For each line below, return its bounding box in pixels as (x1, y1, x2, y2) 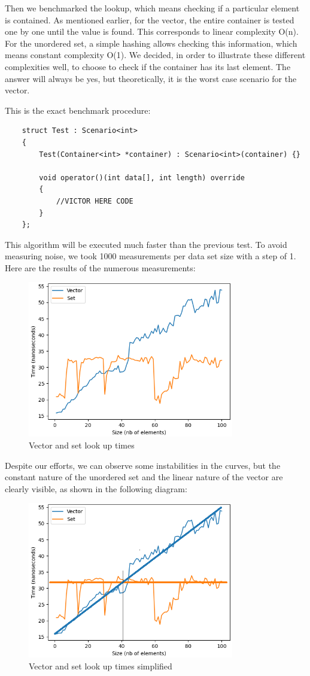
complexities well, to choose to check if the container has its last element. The (5, 60, 291, 72)
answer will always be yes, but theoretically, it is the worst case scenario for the (5, 72, 297, 84)
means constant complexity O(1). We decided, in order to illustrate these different (5, 48, 306, 61)
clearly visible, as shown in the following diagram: (5, 482, 187, 495)
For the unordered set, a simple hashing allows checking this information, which (5, 37, 297, 49)
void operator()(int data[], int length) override (39, 173, 245, 182)
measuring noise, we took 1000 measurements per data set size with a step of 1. (5, 250, 296, 262)
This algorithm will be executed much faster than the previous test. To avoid (5, 238, 287, 250)
